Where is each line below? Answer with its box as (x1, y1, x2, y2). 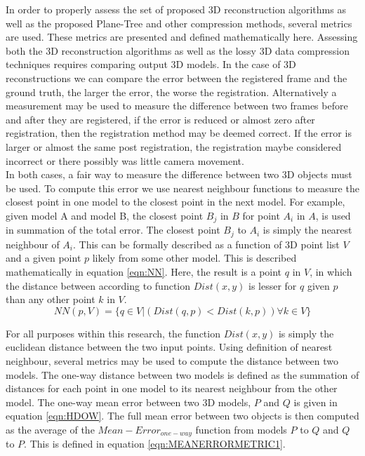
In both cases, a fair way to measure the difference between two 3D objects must (6, 167, 352, 182)
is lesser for (248, 278, 297, 293)
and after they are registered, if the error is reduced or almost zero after (6, 112, 315, 126)
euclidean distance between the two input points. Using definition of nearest (6, 340, 333, 354)
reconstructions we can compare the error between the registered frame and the (6, 70, 347, 85)
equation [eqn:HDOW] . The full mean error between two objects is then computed (6, 408, 359, 423)
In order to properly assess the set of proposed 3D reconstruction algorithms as (6, 2, 346, 16)
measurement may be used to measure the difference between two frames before (6, 98, 348, 113)
